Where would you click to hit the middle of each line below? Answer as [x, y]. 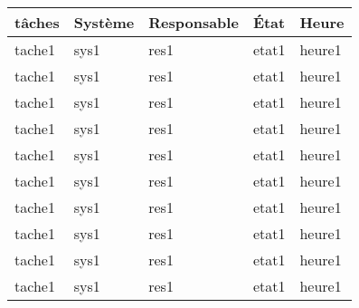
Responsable [194, 22]
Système [104, 22]
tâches [37, 22]
